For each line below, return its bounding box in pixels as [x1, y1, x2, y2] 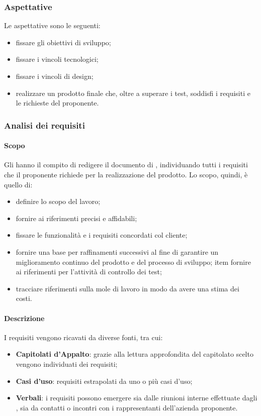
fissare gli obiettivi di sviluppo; [16, 37, 111, 47]
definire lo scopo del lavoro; [16, 196, 101, 206]
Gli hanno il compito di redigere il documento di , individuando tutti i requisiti [4, 159, 248, 170]
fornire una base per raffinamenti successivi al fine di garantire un [16, 246, 219, 257]
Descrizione [4, 313, 45, 323]
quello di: [4, 179, 33, 189]
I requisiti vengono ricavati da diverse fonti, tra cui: [4, 332, 163, 342]
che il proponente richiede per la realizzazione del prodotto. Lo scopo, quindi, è [4, 169, 248, 180]
